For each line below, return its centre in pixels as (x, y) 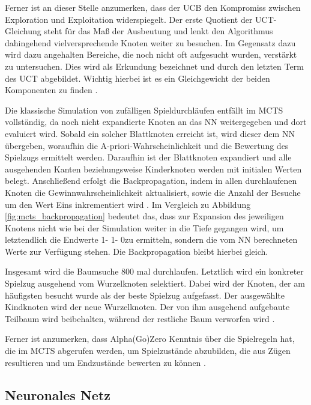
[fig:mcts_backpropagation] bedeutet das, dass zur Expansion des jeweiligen (144, 216)
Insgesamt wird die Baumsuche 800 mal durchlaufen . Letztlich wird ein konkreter (154, 271)
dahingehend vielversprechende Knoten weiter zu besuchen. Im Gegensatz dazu (150, 42)
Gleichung (23, 31)
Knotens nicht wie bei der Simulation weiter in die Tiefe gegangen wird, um (144, 227)
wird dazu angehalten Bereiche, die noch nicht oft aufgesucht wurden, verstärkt (151, 54)
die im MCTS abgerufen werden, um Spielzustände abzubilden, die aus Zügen (148, 351)
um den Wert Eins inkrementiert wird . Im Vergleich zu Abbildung (128, 204)
